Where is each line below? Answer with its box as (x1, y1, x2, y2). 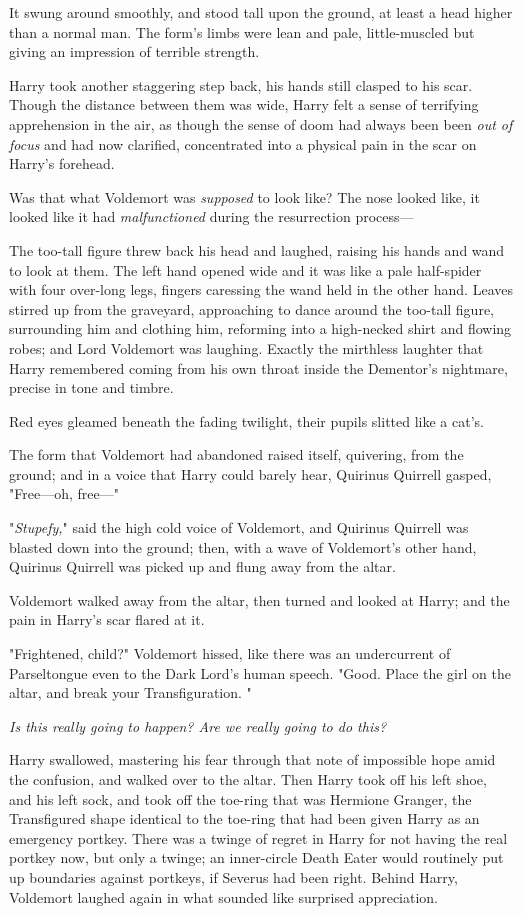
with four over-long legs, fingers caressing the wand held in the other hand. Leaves (9, 279, 513, 300)
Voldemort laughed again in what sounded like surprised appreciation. (9, 886, 439, 907)
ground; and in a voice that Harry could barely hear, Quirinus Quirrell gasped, (9, 463, 492, 484)
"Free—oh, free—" (9, 483, 119, 504)
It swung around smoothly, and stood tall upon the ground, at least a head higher (9, 2, 513, 22)
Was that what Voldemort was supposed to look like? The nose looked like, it (9, 186, 480, 207)
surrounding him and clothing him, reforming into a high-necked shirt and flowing (9, 318, 512, 339)
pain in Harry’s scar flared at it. (9, 609, 205, 630)
